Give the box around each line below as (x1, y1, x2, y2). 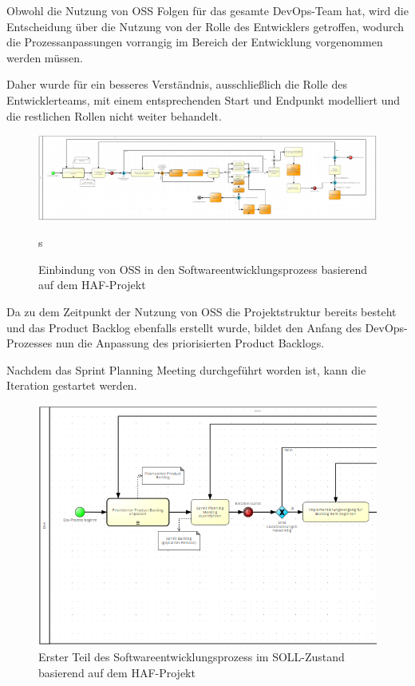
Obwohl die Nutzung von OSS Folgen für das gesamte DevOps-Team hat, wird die (6, 2, 409, 18)
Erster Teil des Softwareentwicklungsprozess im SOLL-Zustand (38, 648, 345, 664)
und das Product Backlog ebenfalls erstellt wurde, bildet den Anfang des (6, 319, 362, 335)
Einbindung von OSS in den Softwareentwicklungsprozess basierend (38, 260, 368, 277)
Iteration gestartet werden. (6, 377, 137, 394)
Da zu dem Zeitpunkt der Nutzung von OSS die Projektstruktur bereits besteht (6, 303, 397, 320)
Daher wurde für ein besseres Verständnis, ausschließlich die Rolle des (6, 76, 348, 93)
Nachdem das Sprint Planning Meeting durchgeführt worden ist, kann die (6, 361, 366, 378)
